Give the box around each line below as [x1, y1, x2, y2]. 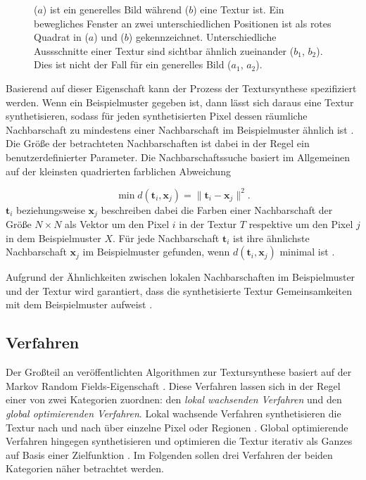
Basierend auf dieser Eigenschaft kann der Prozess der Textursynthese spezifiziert [6, 80, 357, 95]
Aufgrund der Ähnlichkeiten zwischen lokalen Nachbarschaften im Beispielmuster [6, 270, 355, 284]
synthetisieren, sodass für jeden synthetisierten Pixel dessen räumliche [6, 108, 308, 123]
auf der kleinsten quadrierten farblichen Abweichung [6, 163, 231, 178]
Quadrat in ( [34, 30, 89, 44]
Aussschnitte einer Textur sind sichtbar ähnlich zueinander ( [34, 43, 294, 58]
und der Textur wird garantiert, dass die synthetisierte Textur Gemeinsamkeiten [6, 283, 352, 298]
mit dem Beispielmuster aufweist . [6, 297, 153, 312]
